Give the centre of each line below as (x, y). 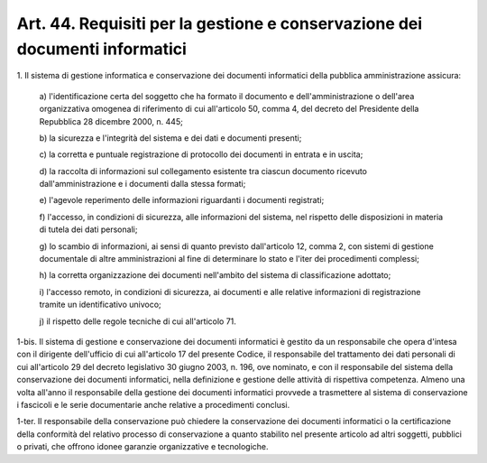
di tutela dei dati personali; (88, 229)
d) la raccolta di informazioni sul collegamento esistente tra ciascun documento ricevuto (203, 171)
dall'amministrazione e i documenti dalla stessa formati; (142, 184)
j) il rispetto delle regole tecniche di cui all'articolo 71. (138, 321)
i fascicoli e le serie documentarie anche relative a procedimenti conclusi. (153, 404)
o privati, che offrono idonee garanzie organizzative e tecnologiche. (143, 447)
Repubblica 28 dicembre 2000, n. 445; (111, 121)
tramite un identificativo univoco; (100, 305)
